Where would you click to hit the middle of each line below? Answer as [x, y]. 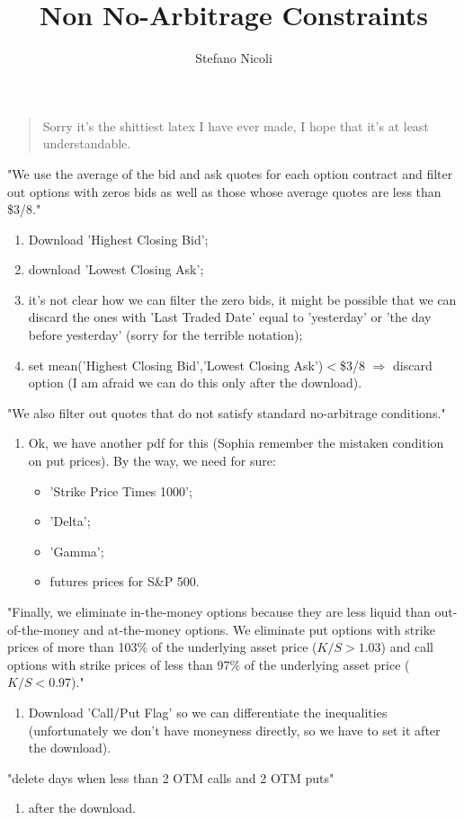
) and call [407, 647]
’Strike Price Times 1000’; [121, 490]
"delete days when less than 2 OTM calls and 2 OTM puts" [171, 777]
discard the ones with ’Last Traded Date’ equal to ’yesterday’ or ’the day [230, 317]
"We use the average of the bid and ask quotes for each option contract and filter [230, 173]
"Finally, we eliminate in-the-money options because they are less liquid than [219, 611]
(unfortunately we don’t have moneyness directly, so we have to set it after [234, 730]
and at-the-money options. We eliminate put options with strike [259, 629]
